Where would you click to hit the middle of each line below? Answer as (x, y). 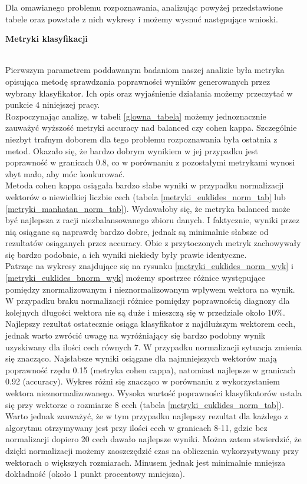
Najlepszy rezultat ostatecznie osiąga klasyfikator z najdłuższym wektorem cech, (151, 324)
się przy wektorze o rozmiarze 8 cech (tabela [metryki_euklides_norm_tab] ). (145, 404)
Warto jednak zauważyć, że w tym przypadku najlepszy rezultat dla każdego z (147, 416)
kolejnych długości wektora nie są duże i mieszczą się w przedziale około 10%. (145, 312)
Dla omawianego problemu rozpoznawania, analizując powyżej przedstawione (144, 7)
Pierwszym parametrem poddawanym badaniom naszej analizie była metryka (145, 70)
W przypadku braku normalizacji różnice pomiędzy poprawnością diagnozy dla (148, 301)
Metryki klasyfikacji (47, 39)
